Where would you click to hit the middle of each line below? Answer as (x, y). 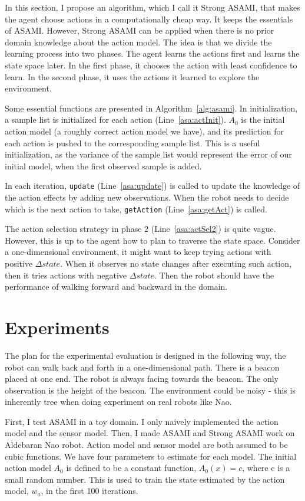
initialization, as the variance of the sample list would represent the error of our (148, 154)
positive (19, 263)
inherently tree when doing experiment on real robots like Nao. (118, 402)
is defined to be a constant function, (131, 468)
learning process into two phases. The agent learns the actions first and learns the (152, 53)
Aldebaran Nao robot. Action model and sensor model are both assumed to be (146, 445)
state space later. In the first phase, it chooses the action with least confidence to (151, 65)
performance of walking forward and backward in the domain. (116, 286)
